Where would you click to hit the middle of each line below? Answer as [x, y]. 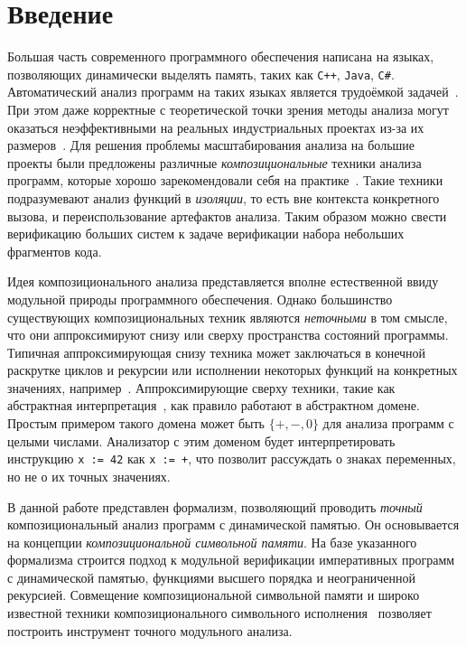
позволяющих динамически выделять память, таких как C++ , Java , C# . [201, 74]
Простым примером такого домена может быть [136, 423]
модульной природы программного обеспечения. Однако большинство [200, 299]
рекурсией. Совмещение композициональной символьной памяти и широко [214, 595]
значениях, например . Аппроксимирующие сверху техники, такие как [201, 387]
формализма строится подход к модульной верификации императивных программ [231, 560]
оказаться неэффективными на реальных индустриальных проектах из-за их [216, 127]
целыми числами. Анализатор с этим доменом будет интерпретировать [201, 440]
